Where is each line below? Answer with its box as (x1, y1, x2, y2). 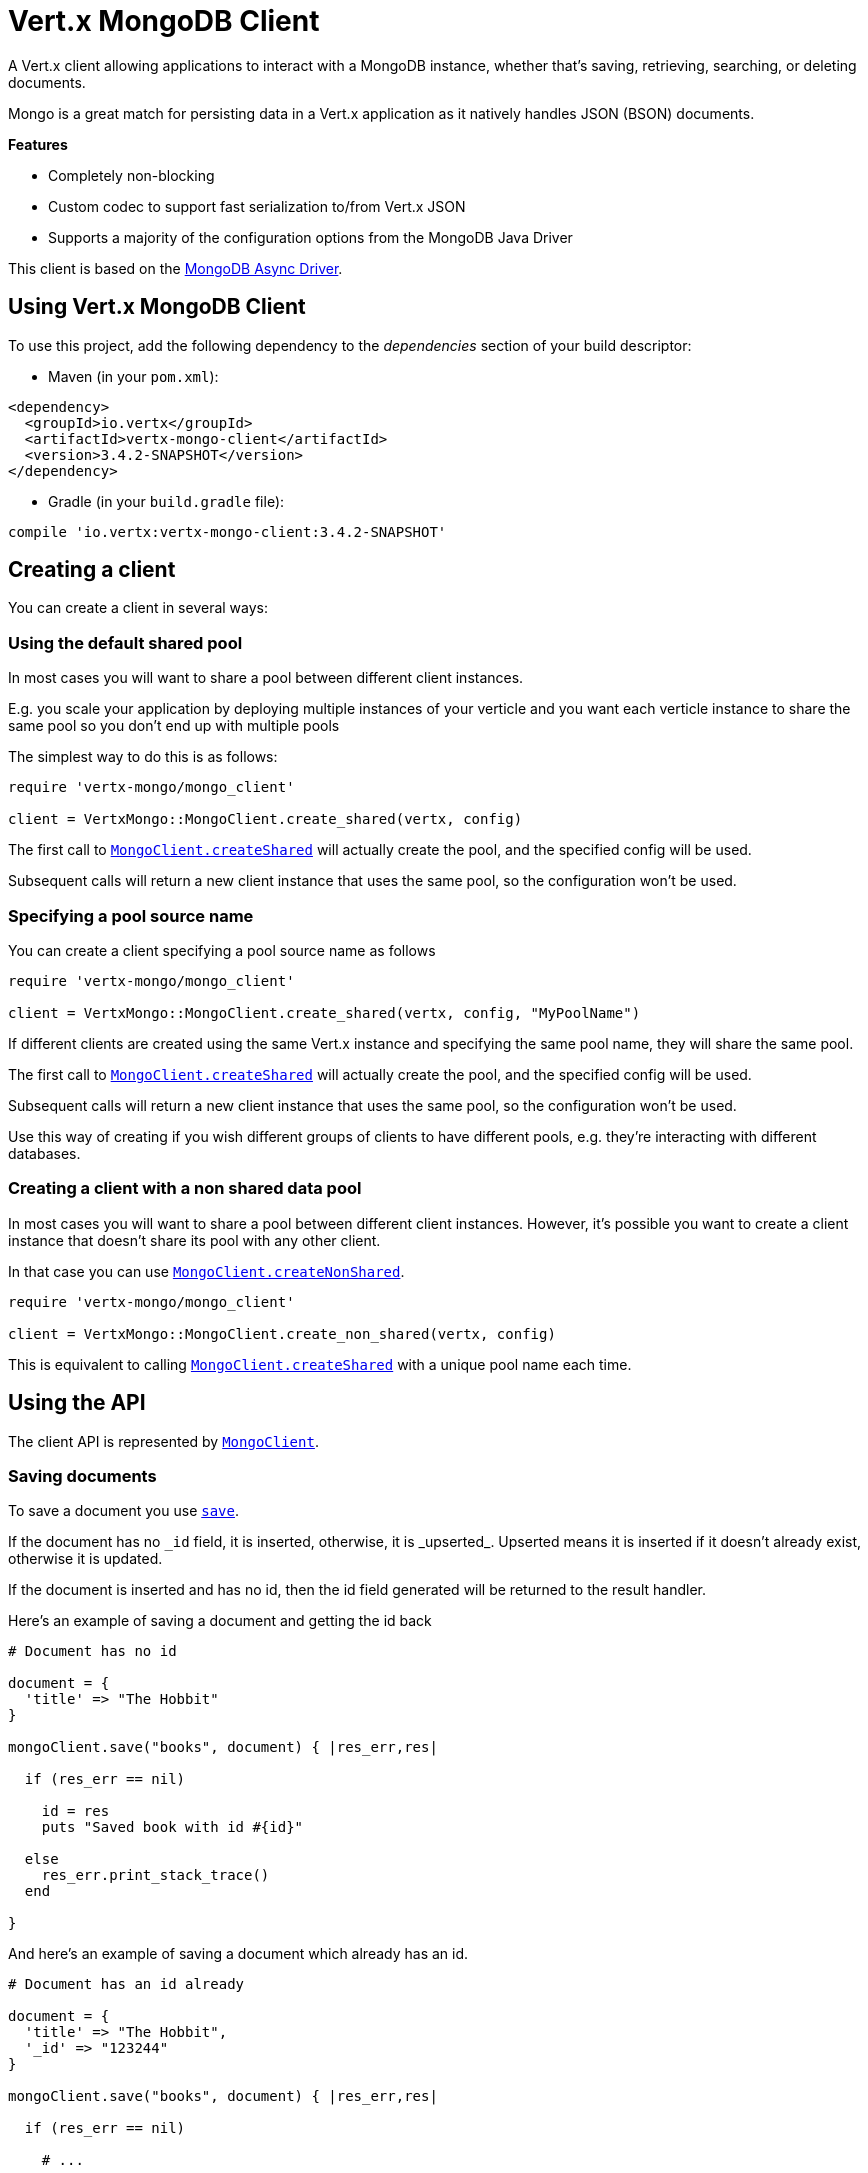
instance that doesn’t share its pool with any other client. (8, 1231, 381, 1249)
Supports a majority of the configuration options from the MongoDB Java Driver (48, 228, 573, 246)
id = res (41, 1803, 110, 1820)
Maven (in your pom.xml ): (48, 367, 219, 385)
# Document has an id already (8, 1976, 245, 1993)
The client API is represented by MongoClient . (8, 1432, 319, 1450)
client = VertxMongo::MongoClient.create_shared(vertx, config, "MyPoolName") (8, 1004, 641, 1021)
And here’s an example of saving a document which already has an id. (8, 1945, 469, 1963)
